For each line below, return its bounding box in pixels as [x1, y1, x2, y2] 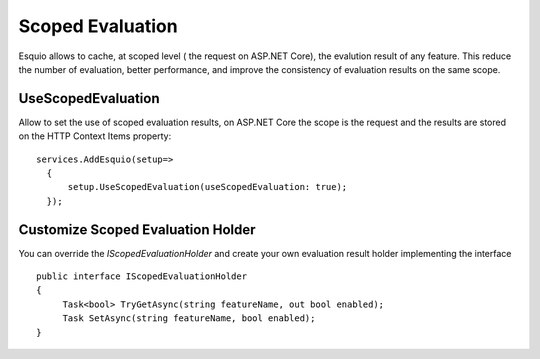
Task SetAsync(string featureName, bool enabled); [62, 313, 316, 324]
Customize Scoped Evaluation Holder [18, 221, 256, 238]
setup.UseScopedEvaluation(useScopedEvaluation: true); [67, 181, 348, 193]
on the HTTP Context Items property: [18, 130, 172, 142]
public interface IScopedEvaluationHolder [36, 271, 248, 282]
